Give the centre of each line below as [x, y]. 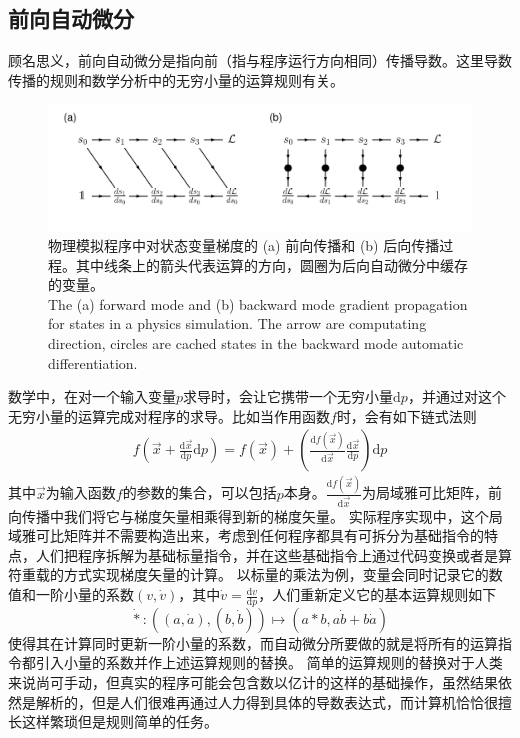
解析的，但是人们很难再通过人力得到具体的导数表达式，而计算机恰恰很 [266, 701]
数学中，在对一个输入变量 [92, 396]
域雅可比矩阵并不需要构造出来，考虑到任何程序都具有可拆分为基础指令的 [246, 535]
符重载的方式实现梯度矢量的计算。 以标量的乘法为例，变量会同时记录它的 [248, 574]
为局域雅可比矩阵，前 [432, 492]
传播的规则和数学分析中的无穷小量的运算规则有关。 [176, 79]
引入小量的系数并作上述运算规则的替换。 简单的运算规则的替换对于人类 [269, 662]
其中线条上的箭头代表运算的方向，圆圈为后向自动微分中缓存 [271, 264]
